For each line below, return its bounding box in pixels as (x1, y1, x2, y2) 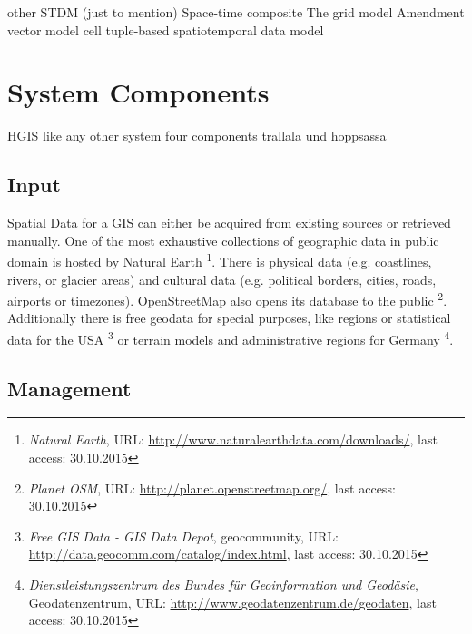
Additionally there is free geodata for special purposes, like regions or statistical (7, 308, 451, 327)
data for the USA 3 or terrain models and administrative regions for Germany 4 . (7, 327, 454, 348)
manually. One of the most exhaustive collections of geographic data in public (7, 230, 439, 249)
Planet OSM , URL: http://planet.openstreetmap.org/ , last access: (28, 478, 396, 497)
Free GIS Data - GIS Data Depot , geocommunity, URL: (28, 526, 339, 545)
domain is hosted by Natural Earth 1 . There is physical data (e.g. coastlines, (7, 249, 432, 270)
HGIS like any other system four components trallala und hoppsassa (7, 126, 387, 145)
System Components (7, 73, 270, 111)
